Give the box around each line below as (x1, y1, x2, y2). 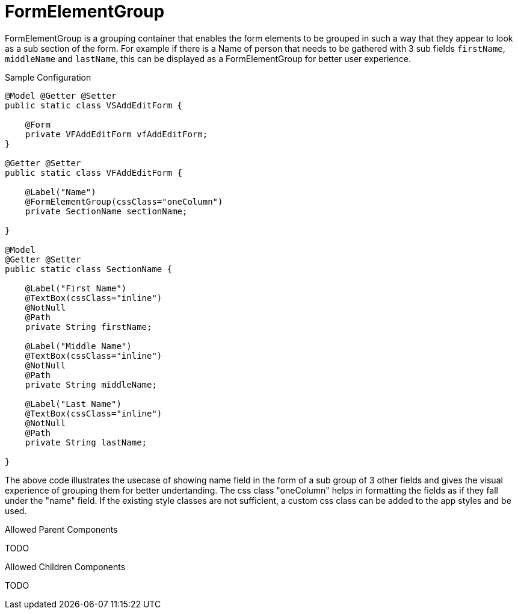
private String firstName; (25, 321, 152, 332)
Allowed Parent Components (5, 524, 118, 535)
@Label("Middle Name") (25, 341, 132, 351)
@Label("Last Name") (25, 398, 122, 409)
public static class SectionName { (5, 264, 173, 274)
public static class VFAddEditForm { (5, 167, 183, 178)
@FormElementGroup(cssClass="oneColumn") (25, 196, 223, 206)
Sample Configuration (5, 72, 91, 82)
